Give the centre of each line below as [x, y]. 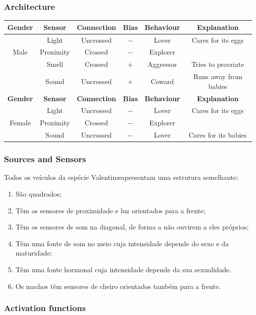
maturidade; [34, 253]
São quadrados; [38, 193]
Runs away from [218, 76]
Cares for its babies [218, 135]
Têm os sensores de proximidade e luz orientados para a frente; [111, 210]
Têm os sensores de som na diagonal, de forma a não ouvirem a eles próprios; [132, 227]
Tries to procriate [218, 64]
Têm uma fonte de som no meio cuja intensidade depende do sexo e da [122, 243]
